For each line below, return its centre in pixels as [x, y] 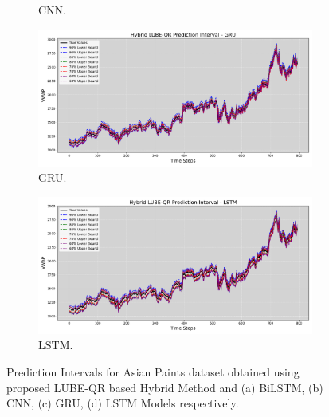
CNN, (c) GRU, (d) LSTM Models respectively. [123, 403]
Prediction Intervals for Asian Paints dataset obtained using [153, 371]
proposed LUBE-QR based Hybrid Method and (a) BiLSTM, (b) [165, 387]
